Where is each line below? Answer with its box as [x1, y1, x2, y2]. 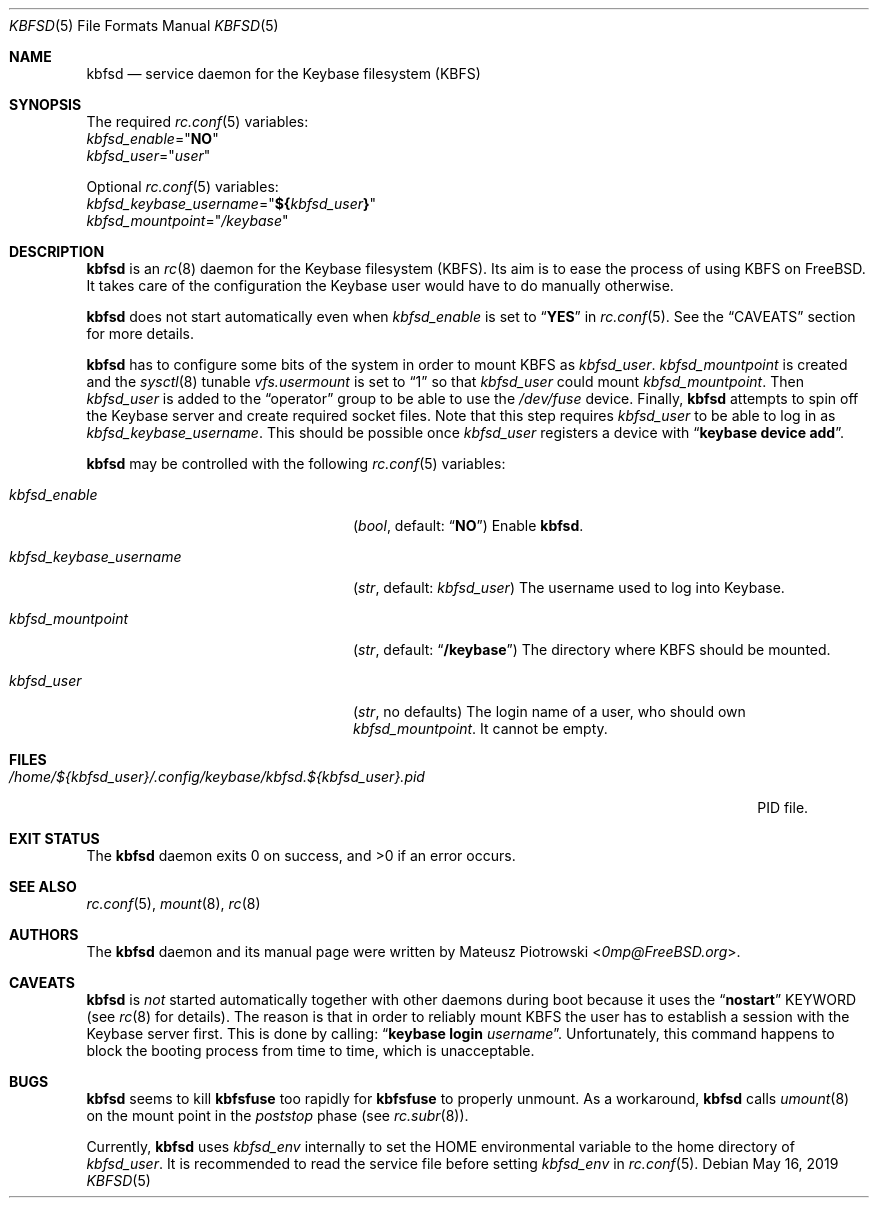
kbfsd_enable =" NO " [86, 130, 219, 147]
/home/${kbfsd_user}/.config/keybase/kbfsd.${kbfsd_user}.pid [9, 768, 425, 785]
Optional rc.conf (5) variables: [86, 178, 279, 195]
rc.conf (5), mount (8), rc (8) [86, 895, 261, 912]
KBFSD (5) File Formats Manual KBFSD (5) [9, 17, 279, 34]
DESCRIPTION [9, 243, 105, 260]
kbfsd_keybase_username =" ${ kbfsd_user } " [86, 195, 377, 212]
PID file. [757, 799, 809, 816]
